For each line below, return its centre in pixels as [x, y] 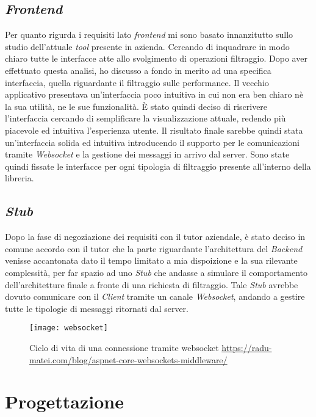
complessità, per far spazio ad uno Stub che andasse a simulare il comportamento [156, 272]
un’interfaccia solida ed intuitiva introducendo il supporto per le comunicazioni [152, 142]
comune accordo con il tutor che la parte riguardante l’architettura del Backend [154, 248]
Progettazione [64, 401]
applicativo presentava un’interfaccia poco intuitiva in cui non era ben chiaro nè [154, 94]
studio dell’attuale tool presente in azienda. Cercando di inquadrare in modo [147, 46]
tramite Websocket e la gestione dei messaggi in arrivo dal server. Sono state [147, 154]
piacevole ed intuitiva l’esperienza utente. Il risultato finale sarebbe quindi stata [154, 130]
